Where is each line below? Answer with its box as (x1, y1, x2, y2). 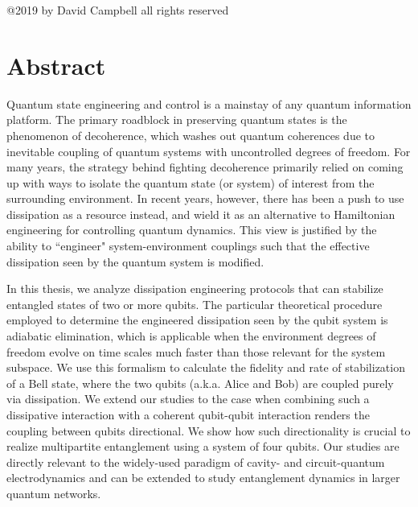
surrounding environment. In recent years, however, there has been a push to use (6, 190, 404, 207)
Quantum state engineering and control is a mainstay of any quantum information (6, 95, 412, 112)
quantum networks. (6, 484, 101, 501)
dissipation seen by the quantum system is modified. (6, 253, 264, 270)
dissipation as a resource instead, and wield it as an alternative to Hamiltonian (6, 205, 395, 222)
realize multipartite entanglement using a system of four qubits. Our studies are (6, 438, 400, 455)
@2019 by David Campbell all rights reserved (6, 2, 229, 18)
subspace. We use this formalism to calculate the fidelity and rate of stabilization (6, 359, 405, 376)
